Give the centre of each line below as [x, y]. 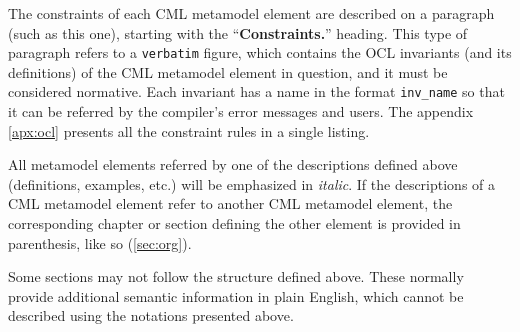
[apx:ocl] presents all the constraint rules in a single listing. [189, 130]
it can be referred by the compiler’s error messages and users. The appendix [241, 111]
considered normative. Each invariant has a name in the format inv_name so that [256, 91]
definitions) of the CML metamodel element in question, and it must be [228, 71]
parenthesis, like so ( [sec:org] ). [100, 242]
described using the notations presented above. [151, 315]
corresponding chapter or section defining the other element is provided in [234, 223]
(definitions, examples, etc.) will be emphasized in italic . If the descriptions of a [252, 183]
